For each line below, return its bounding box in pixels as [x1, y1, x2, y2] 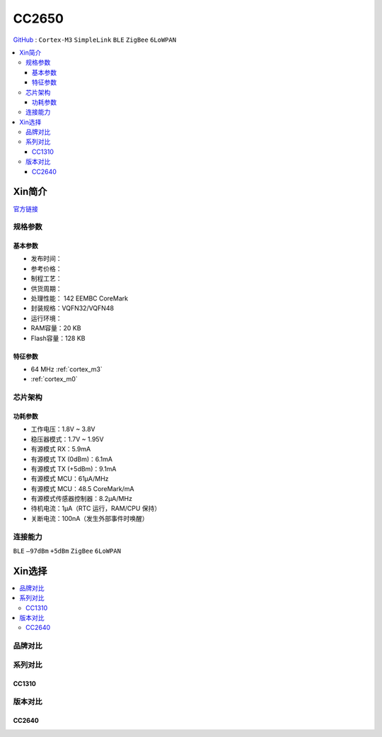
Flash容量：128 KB [30, 334, 86, 342]
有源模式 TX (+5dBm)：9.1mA [30, 464, 117, 473]
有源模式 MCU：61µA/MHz [30, 475, 109, 483]
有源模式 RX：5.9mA [30, 445, 91, 454]
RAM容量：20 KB [30, 324, 81, 332]
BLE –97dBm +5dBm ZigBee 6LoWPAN [13, 547, 122, 555]
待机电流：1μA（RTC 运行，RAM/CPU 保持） [30, 504, 161, 513]
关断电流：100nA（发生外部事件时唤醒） [30, 514, 149, 522]
